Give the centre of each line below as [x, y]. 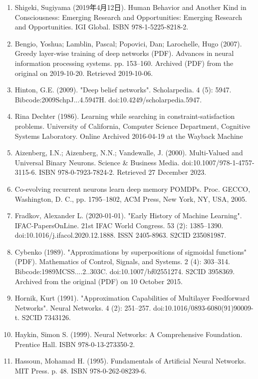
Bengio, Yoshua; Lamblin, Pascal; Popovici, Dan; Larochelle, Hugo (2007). [128, 43]
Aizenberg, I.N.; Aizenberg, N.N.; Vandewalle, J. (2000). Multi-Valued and [129, 153]
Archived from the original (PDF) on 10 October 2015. [99, 281]
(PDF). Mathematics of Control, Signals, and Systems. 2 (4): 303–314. [122, 261]
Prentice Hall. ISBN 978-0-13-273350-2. [75, 344]
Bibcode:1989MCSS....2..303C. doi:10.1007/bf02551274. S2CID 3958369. [125, 271]
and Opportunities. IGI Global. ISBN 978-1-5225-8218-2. [102, 27]
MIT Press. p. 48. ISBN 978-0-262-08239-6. [81, 370]
